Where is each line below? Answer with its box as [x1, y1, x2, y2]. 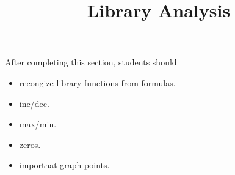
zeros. [19, 138, 41, 151]
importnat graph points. [19, 158, 110, 171]
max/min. [19, 117, 57, 130]
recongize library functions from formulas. [19, 76, 176, 89]
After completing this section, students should [5, 56, 177, 69]
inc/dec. [19, 97, 49, 110]
